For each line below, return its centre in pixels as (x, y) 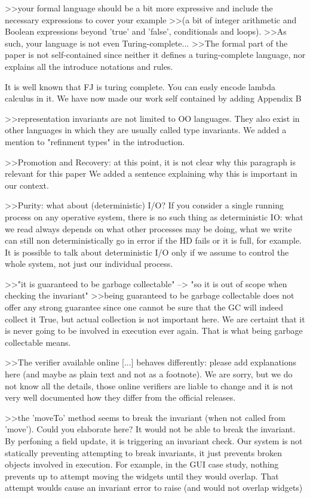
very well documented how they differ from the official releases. (120, 397)
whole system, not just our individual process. (89, 264)
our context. (27, 185)
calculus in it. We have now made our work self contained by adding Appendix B (153, 98)
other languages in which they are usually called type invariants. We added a (146, 130)
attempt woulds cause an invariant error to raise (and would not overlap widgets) (154, 488)
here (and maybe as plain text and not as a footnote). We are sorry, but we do (149, 374)
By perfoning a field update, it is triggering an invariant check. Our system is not (154, 441)
